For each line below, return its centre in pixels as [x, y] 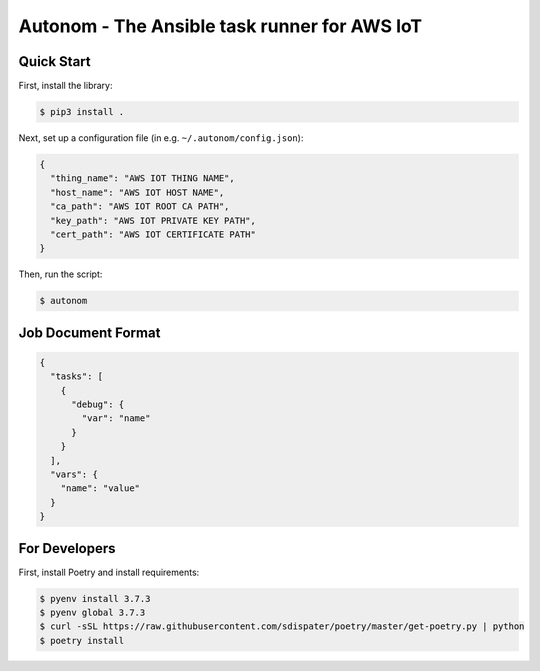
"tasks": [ [77, 376]
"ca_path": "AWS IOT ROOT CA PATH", [140, 206]
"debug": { [98, 404]
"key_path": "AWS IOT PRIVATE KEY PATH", [153, 220]
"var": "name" [116, 418]
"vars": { [74, 474]
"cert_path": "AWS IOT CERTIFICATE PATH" [153, 234]
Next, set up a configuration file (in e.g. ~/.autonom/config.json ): [161, 138]
